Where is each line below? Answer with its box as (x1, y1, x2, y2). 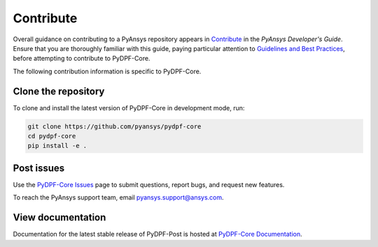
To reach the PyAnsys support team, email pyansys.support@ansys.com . (13, 193, 224, 202)
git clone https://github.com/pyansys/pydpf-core (27, 122, 202, 130)
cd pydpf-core (27, 133, 76, 140)
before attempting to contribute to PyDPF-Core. (13, 54, 150, 63)
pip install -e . (27, 142, 87, 150)
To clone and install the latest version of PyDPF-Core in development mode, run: (13, 103, 245, 112)
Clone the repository (13, 85, 105, 97)
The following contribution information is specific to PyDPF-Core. (13, 67, 202, 75)
